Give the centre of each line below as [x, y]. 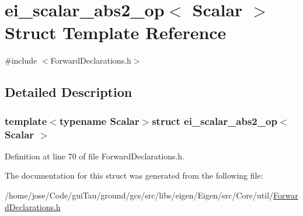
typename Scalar [99, 121]
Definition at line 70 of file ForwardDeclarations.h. [95, 156]
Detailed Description [69, 92]
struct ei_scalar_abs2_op [215, 121]
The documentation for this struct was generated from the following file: [134, 175]
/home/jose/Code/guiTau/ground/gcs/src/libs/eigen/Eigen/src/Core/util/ [139, 195]
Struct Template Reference [116, 32]
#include [21, 60]
